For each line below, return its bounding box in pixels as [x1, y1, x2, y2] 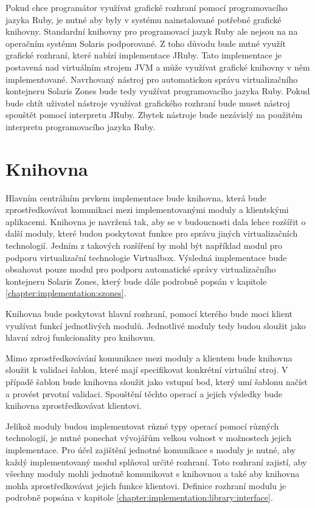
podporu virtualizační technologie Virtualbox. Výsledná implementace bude [5, 251, 287, 263]
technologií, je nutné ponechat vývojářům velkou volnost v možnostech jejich [5, 431, 291, 444]
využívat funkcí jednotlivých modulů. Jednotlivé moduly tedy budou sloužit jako [5, 319, 306, 332]
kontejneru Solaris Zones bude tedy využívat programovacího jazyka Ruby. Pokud [5, 85, 310, 97]
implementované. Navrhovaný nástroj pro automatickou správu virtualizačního [5, 72, 298, 85]
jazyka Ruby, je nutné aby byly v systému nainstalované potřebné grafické [5, 13, 282, 26]
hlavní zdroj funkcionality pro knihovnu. [5, 331, 156, 344]
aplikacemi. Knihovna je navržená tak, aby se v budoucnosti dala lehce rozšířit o [5, 215, 306, 228]
